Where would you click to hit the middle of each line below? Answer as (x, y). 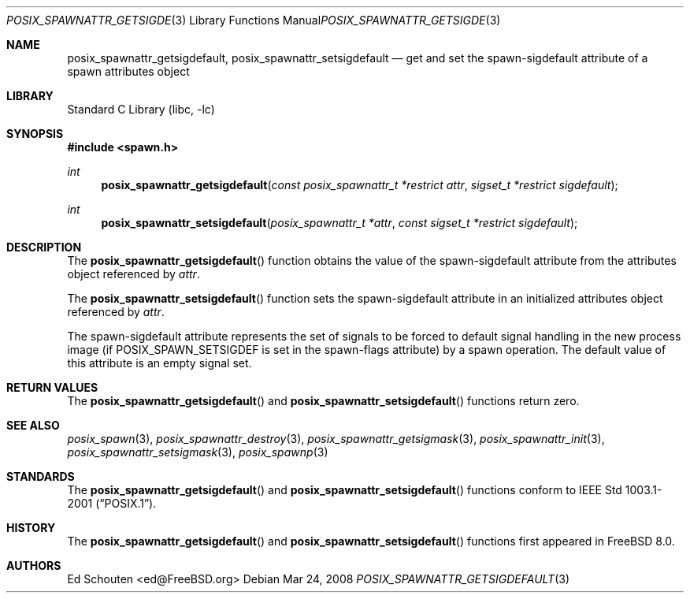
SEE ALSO (33, 425)
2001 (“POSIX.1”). (112, 503)
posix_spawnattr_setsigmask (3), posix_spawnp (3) (198, 452)
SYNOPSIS (35, 134)
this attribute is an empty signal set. (160, 363)
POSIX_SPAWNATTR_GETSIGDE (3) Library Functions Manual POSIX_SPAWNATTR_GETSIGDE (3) (254, 20)
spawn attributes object (128, 71)
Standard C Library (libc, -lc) (141, 109)
